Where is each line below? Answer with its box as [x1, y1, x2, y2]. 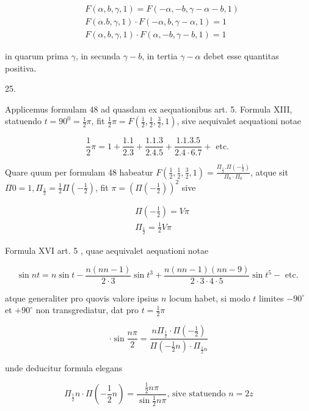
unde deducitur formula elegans [5, 361, 123, 374]
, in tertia [142, 50, 178, 62]
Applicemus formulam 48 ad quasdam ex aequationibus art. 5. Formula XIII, [5, 102, 293, 115]
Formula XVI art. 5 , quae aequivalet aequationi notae [5, 243, 209, 256]
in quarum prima [5, 50, 68, 62]
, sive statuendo [167, 390, 226, 399]
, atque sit [250, 165, 288, 178]
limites [259, 291, 284, 304]
